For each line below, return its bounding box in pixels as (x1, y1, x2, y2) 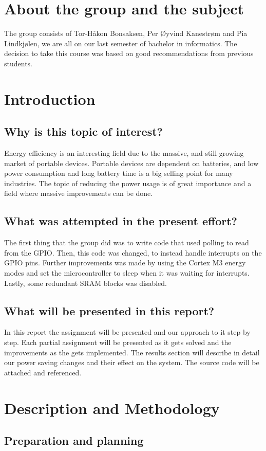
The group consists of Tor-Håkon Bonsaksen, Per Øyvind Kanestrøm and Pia (4, 28, 248, 39)
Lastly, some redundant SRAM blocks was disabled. (4, 277, 167, 288)
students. (4, 58, 32, 68)
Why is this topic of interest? (4, 123, 163, 139)
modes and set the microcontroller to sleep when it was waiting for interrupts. (4, 267, 250, 278)
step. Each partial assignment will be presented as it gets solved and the (4, 337, 232, 348)
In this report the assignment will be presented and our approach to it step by (4, 327, 251, 337)
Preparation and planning (4, 432, 144, 448)
